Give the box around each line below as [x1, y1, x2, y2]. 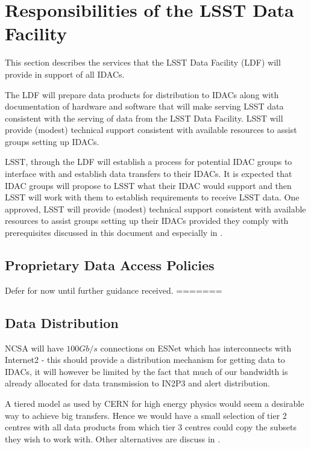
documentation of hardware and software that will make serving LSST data [5, 100, 284, 113]
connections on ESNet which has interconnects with [100, 341, 292, 354]
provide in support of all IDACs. [5, 67, 125, 80]
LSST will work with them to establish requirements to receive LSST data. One [5, 191, 300, 203]
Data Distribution [5, 313, 119, 332]
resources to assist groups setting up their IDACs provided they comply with [5, 214, 289, 227]
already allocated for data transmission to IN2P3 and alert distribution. [5, 377, 270, 389]
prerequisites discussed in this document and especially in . [5, 226, 223, 239]
